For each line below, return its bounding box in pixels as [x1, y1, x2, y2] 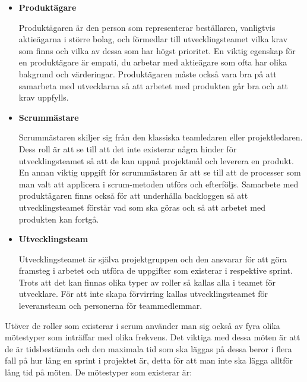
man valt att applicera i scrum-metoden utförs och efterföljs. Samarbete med [18, 177, 299, 190]
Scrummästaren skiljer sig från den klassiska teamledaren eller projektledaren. [18, 131, 303, 143]
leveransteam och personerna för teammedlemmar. [18, 299, 202, 312]
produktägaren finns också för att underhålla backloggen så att [18, 189, 248, 202]
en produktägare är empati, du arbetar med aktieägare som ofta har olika [18, 56, 287, 68]
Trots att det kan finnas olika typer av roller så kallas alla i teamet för [18, 275, 276, 288]
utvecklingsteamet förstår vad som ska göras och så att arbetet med [18, 201, 265, 213]
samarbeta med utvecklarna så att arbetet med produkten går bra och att [18, 79, 288, 92]
